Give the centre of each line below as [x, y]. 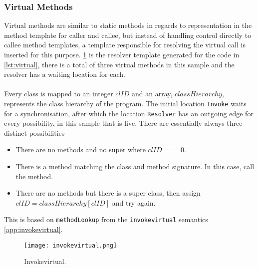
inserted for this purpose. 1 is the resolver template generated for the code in [122, 54]
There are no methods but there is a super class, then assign [108, 193]
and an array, [152, 94]
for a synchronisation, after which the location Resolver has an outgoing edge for [129, 113]
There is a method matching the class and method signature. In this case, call [135, 166]
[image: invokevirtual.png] [71, 245]
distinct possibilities [34, 133]
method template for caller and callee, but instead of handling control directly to [128, 35]
